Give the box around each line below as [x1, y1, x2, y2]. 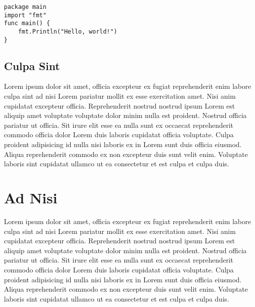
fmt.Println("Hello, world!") [18, 28, 118, 35]
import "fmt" [4, 11, 46, 19]
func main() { [4, 20, 50, 27]
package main [4, 3, 46, 10]
